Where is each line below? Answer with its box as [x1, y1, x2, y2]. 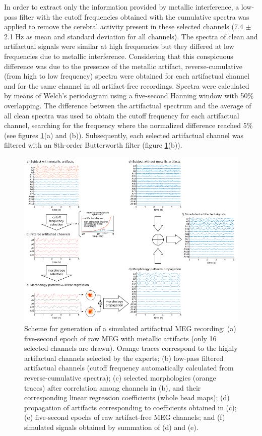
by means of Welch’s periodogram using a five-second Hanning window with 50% [4, 90, 254, 101]
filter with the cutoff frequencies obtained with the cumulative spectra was [19, 11, 249, 22]
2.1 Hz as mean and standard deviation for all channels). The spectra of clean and [4, 31, 258, 41]
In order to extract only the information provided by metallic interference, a [4, 2, 239, 12]
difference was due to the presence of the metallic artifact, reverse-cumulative [4, 60, 242, 71]
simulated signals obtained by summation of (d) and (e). [24, 422, 199, 432]
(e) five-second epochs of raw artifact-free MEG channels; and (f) [24, 412, 225, 422]
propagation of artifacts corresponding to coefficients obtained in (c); [24, 402, 237, 412]
